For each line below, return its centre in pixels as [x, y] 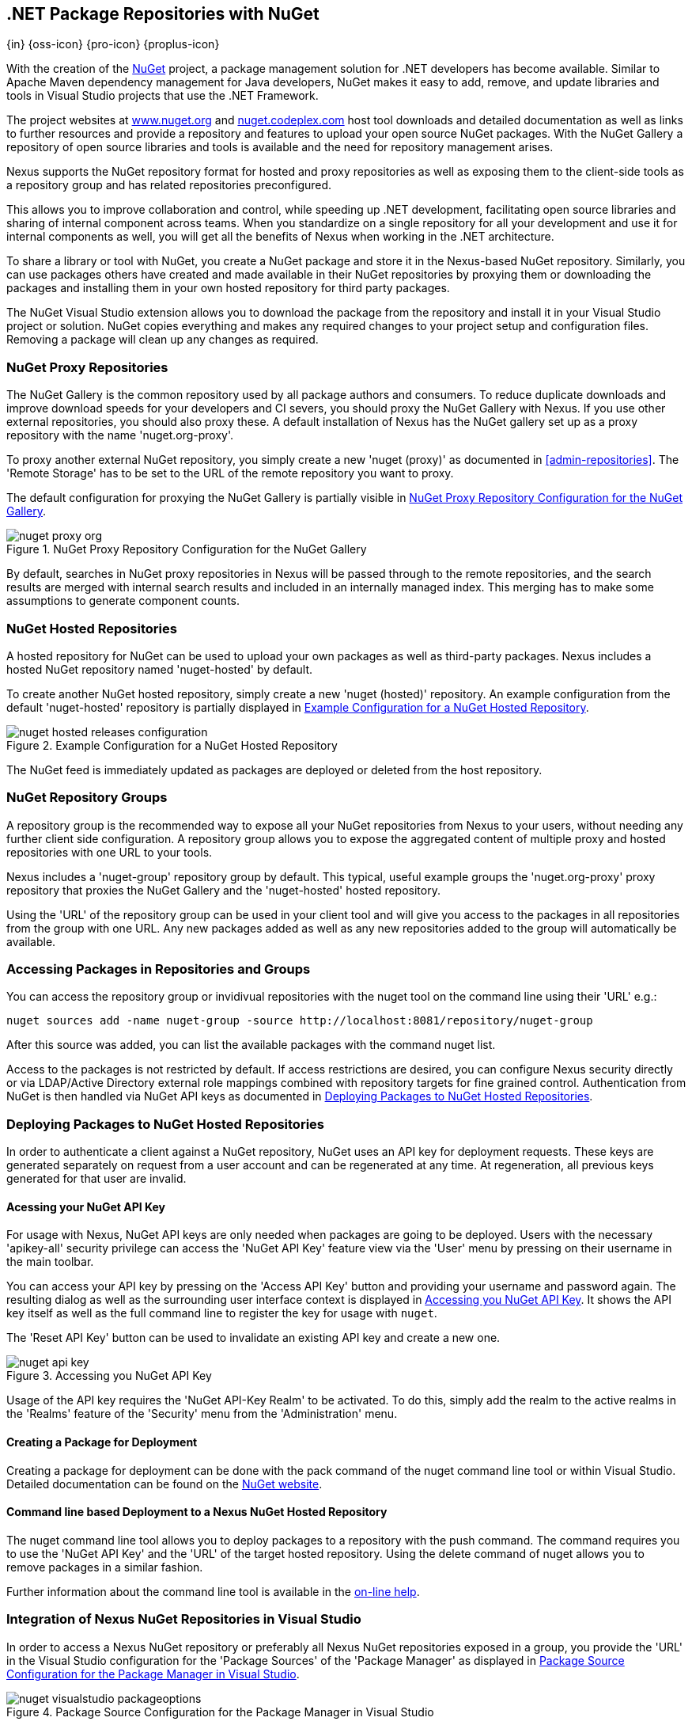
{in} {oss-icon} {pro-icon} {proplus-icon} [113, 44]
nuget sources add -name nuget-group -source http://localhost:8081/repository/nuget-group [300, 1021]
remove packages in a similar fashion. [105, 1567]
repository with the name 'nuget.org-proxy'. [120, 435]
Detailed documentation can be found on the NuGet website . [164, 1484]
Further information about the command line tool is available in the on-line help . [213, 1591]
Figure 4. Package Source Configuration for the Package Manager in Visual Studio [220, 1712]
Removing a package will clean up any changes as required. [163, 340]
